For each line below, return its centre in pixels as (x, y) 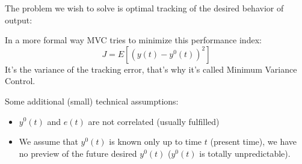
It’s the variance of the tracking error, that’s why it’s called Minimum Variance (151, 69)
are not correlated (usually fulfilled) (154, 121)
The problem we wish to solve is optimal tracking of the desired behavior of (144, 8)
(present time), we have (254, 141)
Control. (20, 81)
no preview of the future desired (78, 153)
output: (19, 20)
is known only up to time (156, 141)
